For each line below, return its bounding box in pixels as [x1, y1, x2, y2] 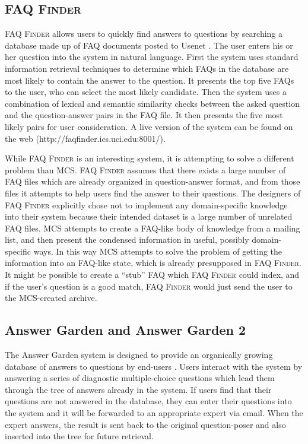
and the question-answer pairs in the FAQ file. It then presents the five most [5, 109, 283, 121]
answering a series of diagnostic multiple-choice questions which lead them [5, 372, 275, 384]
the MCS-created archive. [5, 291, 97, 304]
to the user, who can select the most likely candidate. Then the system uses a [5, 85, 287, 98]
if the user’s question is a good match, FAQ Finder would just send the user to [5, 280, 293, 292]
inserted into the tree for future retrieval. [5, 430, 154, 442]
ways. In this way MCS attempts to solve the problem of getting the [33, 245, 282, 257]
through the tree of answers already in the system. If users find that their [5, 383, 272, 395]
